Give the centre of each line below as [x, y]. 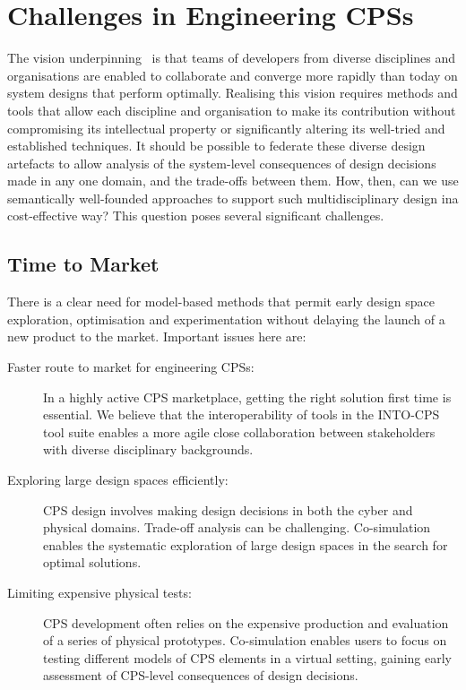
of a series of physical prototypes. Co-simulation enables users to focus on [245, 640]
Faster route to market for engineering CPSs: [131, 367]
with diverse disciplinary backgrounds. [148, 449]
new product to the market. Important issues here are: [157, 336]
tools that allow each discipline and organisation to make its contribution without [232, 110]
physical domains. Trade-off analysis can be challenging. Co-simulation [237, 527]
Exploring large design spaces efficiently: [118, 480]
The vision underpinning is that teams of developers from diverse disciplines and [232, 58]
